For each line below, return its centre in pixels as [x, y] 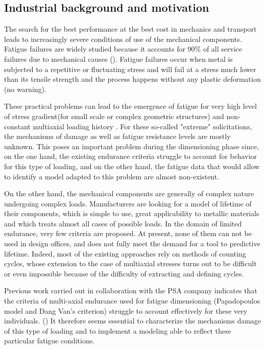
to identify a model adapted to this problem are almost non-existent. [112, 176]
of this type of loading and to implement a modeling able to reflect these [118, 330]
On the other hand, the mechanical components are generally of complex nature [129, 193]
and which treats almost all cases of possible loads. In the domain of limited [123, 223]
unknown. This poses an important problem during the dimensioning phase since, [131, 146]
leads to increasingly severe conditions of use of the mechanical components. [123, 39]
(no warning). [25, 89]
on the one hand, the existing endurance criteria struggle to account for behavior [131, 156]
